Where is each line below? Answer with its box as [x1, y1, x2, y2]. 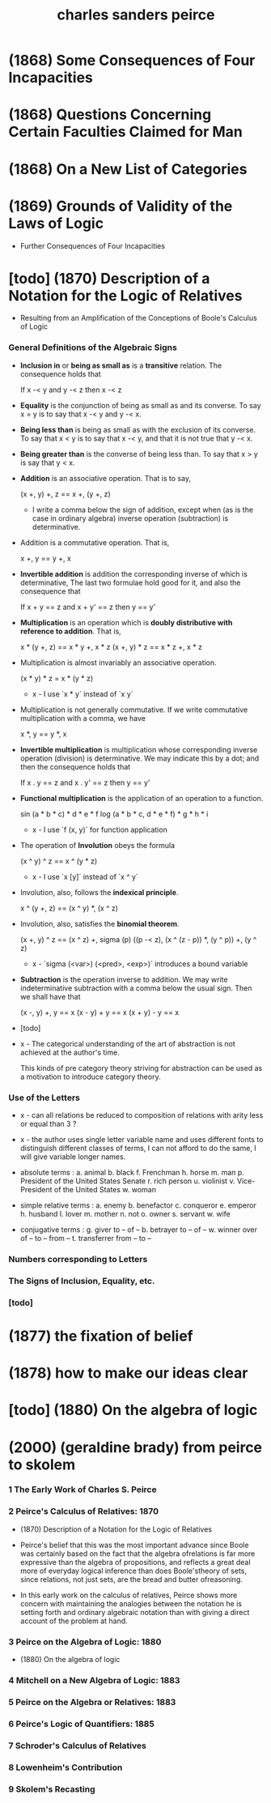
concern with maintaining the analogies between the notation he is [19, 1598, 243, 1609]
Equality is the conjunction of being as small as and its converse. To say [19, 400, 261, 410]
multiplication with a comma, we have [19, 713, 146, 722]
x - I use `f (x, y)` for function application [32, 825, 167, 834]
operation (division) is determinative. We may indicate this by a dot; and [19, 753, 260, 763]
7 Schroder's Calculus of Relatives [8, 1740, 147, 1751]
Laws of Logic [8, 214, 104, 232]
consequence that [19, 586, 81, 596]
